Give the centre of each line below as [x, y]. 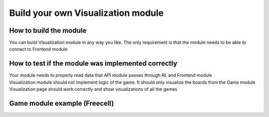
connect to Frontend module [38, 49]
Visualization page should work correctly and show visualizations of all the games [93, 89]
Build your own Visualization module [86, 13]
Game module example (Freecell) [62, 103]
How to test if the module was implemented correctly [93, 64]
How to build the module [48, 30]
